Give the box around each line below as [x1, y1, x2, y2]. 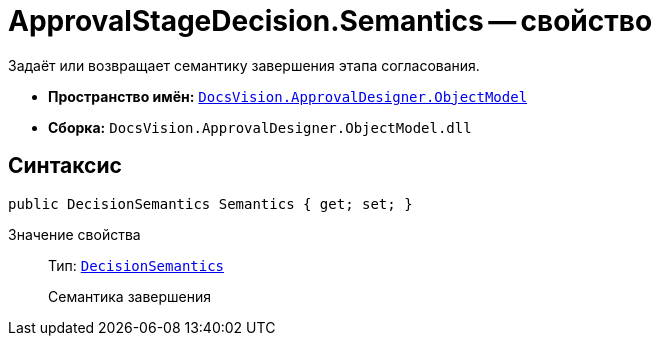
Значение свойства [8, 225, 141, 243]
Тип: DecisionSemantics [48, 256, 225, 274]
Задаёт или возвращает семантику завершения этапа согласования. [8, 56, 480, 74]
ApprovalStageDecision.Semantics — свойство [8, 4, 653, 38]
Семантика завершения [48, 287, 212, 305]
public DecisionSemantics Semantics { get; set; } [8, 195, 413, 212]
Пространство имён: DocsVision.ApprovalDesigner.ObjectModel [48, 87, 528, 105]
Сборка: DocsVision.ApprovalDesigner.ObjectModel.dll [48, 118, 472, 136]
